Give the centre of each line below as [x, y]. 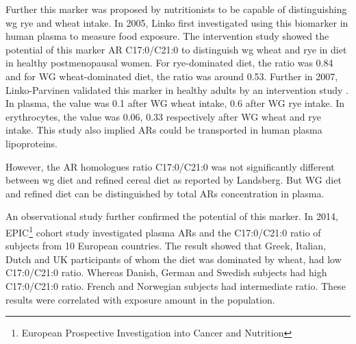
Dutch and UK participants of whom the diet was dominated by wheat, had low [174, 259]
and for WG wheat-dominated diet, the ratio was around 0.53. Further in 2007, [172, 76]
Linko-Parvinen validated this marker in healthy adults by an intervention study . [177, 89]
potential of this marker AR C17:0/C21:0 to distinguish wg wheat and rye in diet [176, 49]
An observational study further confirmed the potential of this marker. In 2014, [172, 216]
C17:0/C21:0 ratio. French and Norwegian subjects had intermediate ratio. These [176, 285]
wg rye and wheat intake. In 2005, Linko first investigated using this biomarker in [177, 22]
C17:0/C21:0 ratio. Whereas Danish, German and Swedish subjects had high [166, 272]
